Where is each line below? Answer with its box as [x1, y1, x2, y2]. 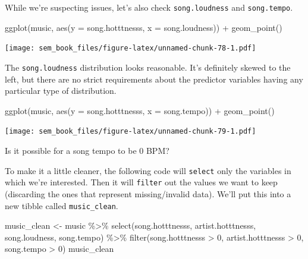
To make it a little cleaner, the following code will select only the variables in [5, 164, 291, 176]
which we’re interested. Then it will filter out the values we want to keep [5, 176, 278, 188]
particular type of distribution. [5, 84, 117, 97]
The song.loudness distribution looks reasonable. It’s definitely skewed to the [5, 61, 291, 73]
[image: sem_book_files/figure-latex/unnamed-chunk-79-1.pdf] [5, 127, 256, 136]
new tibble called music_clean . [5, 199, 118, 211]
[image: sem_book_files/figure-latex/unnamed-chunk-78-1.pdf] [5, 44, 256, 53]
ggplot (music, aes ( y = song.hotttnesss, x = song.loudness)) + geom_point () [5, 21, 282, 33]
